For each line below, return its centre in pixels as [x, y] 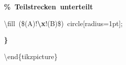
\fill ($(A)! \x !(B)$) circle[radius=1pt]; [63, 23]
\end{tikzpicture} [31, 56]
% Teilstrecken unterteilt [48, 6]
